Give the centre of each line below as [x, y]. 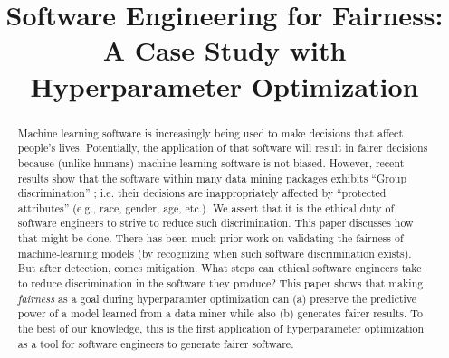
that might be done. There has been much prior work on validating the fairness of [210, 238]
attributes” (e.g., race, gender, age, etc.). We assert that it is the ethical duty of [206, 207]
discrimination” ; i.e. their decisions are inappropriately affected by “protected [202, 193]
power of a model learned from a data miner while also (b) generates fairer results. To [220, 313]
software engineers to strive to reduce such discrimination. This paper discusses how [215, 223]
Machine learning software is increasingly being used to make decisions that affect [210, 132]
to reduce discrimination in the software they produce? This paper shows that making [220, 283]
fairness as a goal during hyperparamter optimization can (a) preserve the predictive [217, 298]
